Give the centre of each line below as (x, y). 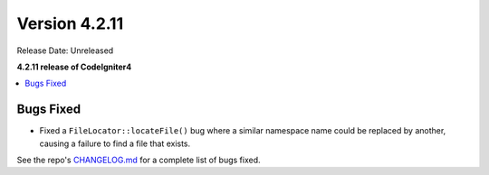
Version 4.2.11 (70, 23)
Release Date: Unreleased (65, 51)
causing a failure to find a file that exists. (115, 143)
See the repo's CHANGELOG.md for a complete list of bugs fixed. (139, 160)
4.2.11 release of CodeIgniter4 (74, 67)
